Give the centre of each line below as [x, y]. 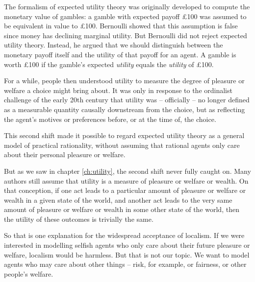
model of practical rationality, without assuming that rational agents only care [122, 145]
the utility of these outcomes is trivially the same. [79, 219]
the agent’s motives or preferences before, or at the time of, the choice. [110, 119]
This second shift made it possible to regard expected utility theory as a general [124, 135]
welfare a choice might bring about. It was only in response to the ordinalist [118, 90]
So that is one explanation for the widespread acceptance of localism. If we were [124, 235]
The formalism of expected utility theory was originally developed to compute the [127, 6]
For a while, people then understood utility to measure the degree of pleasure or [124, 81]
